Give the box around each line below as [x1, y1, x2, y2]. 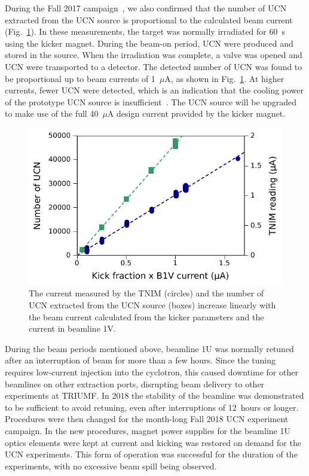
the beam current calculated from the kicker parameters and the [29, 310, 264, 323]
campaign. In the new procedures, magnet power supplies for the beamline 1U [5, 425, 290, 436]
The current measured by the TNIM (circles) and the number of [29, 287, 264, 299]
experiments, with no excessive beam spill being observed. [5, 459, 217, 472]
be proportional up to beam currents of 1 [5, 72, 155, 84]
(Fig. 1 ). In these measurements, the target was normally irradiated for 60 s [5, 25, 286, 38]
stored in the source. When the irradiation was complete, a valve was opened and [5, 48, 302, 61]
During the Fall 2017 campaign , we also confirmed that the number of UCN [5, 2, 287, 14]
